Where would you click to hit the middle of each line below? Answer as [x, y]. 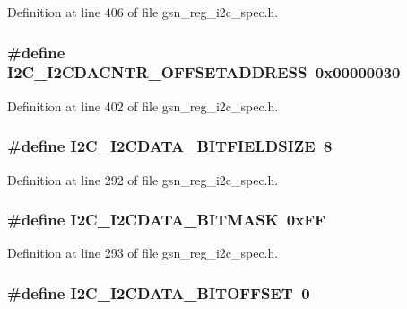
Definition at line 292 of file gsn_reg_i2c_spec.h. [143, 179]
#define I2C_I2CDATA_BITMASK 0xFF [166, 220]
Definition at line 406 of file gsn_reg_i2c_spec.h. [143, 12]
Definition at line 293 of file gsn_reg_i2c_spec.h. [143, 253]
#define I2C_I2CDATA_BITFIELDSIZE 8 [170, 146]
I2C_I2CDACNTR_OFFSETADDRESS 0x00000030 [204, 72]
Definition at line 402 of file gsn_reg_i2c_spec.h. [143, 106]
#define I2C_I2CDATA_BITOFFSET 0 [159, 292]
